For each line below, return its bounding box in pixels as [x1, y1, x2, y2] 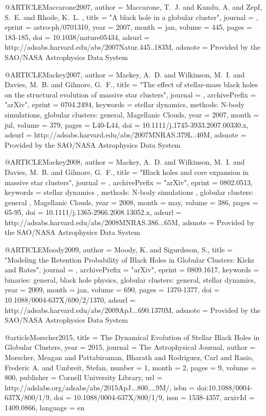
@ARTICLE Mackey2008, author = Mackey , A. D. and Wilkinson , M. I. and [5, 156, 245, 167]
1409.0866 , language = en [5, 402, 85, 412]
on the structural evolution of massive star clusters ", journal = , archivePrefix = [5, 89, 256, 100]
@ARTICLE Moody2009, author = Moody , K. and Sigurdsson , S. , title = [5, 244, 233, 255]
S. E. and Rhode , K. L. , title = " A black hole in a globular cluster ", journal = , [5, 11, 258, 22]
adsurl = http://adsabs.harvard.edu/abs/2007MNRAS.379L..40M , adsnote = [5, 129, 247, 140]
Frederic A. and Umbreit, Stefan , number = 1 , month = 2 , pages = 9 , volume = [5, 362, 257, 372]
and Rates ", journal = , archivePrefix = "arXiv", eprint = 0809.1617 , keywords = [5, 264, 259, 275]
